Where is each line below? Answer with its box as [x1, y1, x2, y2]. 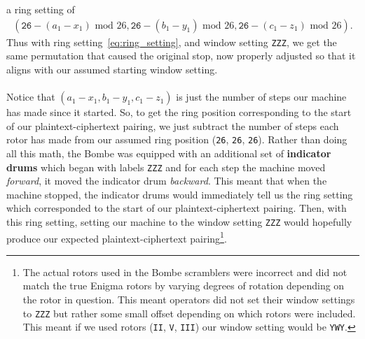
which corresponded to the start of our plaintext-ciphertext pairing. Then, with [6, 201, 347, 215]
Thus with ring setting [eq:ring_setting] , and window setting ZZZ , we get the [6, 34, 337, 49]
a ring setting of [6, 2, 75, 16]
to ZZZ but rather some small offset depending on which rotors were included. [22, 305, 356, 320]
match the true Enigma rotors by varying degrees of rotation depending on [22, 278, 345, 293]
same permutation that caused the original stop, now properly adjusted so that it [6, 48, 356, 63]
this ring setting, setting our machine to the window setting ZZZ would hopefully [6, 214, 352, 229]
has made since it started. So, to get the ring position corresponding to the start [6, 105, 352, 120]
